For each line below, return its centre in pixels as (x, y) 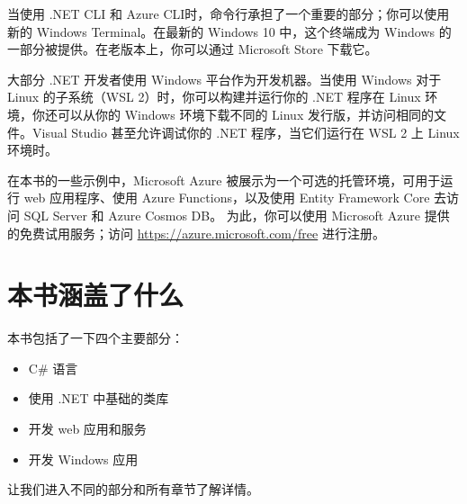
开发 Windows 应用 (83, 459)
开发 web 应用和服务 (87, 429)
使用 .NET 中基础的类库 (99, 398)
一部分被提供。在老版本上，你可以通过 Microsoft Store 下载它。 (193, 49)
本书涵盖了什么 (96, 295)
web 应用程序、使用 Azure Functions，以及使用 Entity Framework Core (227, 198)
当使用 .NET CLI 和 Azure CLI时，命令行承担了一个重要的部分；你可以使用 (229, 13)
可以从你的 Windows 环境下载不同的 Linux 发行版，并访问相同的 (245, 114)
